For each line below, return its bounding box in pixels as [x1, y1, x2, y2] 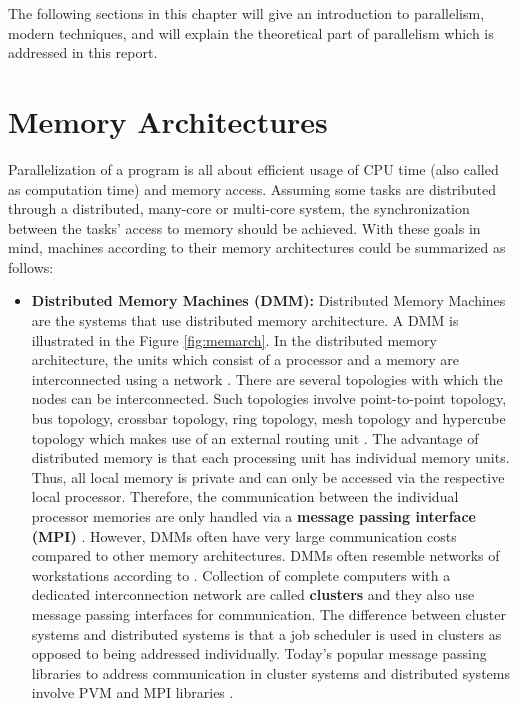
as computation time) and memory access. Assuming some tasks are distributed [8, 178, 497, 199]
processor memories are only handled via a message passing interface [31, 506, 476, 526]
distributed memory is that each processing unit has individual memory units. [31, 447, 510, 468]
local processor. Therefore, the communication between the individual [31, 486, 459, 507]
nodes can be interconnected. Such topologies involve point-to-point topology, [31, 388, 507, 409]
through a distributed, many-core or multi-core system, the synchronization [8, 198, 470, 219]
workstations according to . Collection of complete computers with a [31, 564, 451, 585]
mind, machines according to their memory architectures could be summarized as [8, 237, 506, 258]
